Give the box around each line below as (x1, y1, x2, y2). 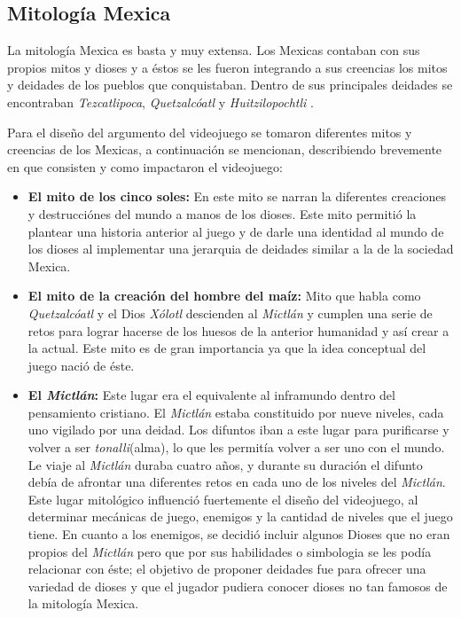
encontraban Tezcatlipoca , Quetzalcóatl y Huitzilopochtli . (7, 92, 314, 111)
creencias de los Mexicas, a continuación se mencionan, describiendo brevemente (7, 140, 442, 159)
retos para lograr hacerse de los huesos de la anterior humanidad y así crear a (27, 321, 449, 340)
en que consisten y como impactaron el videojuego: (7, 157, 283, 176)
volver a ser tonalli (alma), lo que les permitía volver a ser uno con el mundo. (27, 438, 445, 457)
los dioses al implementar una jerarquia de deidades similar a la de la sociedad (27, 239, 454, 258)
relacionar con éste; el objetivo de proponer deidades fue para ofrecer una (27, 559, 426, 578)
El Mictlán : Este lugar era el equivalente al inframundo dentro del (27, 386, 395, 404)
